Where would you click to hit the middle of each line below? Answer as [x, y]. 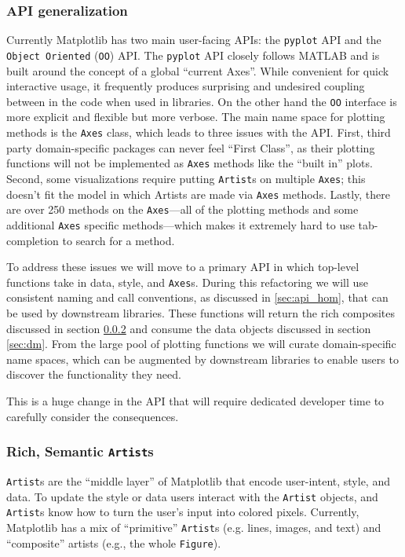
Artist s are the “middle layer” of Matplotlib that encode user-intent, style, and [198, 480]
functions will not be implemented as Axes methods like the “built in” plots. [190, 163]
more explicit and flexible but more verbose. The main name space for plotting [196, 117]
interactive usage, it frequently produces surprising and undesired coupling [186, 86]
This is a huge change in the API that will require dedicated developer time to [195, 400]
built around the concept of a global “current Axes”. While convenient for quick [198, 70]
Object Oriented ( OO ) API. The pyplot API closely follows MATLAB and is [193, 55]
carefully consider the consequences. [93, 416]
